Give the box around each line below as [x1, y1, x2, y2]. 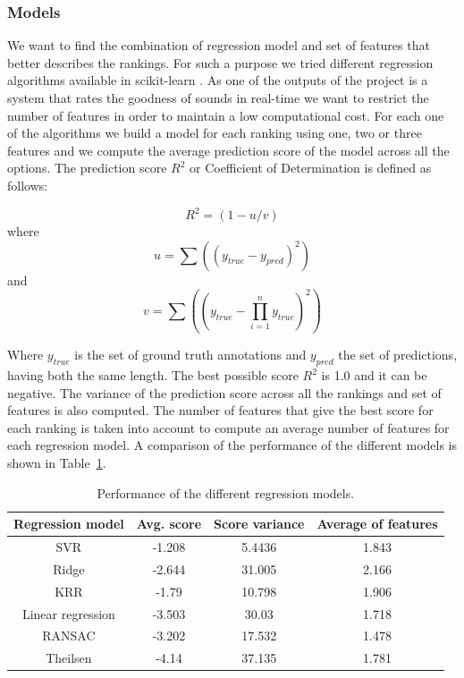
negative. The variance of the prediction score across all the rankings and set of [7, 383, 442, 402]
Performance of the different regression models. [97, 483, 355, 502]
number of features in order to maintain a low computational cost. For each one [7, 106, 444, 124]
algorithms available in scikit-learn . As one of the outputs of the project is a [7, 71, 428, 89]
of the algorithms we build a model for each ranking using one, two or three [7, 123, 422, 142]
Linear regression [21, 604, 115, 623]
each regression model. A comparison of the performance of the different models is [7, 436, 458, 454]
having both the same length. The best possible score [7, 366, 299, 385]
